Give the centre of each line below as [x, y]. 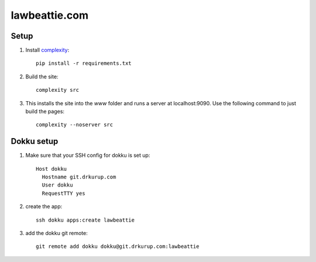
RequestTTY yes [63, 193]
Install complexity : [47, 50]
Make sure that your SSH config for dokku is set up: [88, 156]
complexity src [58, 90]
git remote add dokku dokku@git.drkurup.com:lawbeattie [118, 247]
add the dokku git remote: [56, 233]
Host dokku [51, 169]
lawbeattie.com [50, 15]
